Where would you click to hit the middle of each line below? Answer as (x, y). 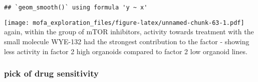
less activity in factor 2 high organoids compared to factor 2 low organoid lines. (126, 51)
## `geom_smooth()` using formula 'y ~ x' (76, 7)
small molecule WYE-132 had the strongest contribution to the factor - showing (127, 41)
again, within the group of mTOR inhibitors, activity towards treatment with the (129, 32)
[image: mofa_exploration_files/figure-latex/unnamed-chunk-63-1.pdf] (124, 23)
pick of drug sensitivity (51, 73)
